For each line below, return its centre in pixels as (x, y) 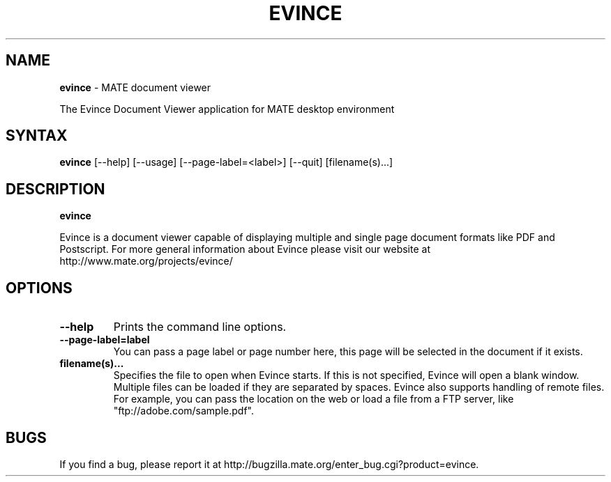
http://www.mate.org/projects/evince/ (146, 261)
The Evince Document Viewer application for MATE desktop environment (227, 109)
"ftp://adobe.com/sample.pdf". (183, 411)
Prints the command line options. (200, 327)
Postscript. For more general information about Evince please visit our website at (245, 249)
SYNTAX (37, 136)
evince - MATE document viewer (135, 87)
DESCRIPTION (55, 189)
